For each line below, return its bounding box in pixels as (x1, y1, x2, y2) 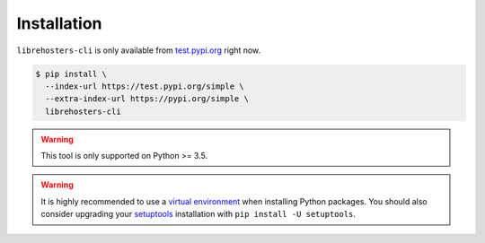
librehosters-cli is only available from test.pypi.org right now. (16, 45, 261, 56)
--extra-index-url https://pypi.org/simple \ (45, 94, 249, 104)
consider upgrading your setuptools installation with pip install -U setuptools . (40, 209, 357, 220)
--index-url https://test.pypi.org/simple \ (45, 81, 244, 91)
